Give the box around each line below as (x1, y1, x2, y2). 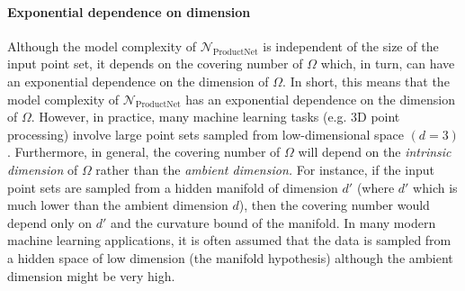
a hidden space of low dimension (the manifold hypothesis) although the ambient (7, 248, 453, 267)
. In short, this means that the (282, 71, 450, 90)
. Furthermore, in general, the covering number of (7, 142, 281, 161)
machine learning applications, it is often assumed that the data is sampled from (7, 231, 452, 250)
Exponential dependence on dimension (7, 2, 251, 21)
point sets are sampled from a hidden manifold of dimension (7, 177, 338, 196)
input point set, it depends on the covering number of (7, 54, 303, 73)
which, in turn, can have (320, 54, 455, 73)
